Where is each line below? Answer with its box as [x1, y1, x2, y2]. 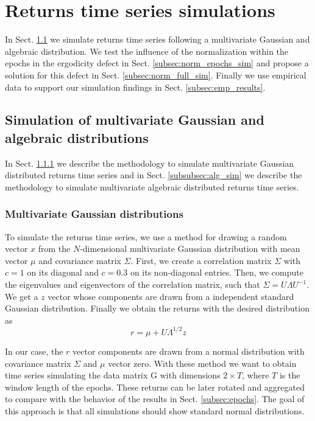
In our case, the [5, 344, 63, 357]
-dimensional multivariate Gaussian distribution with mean [80, 242, 300, 255]
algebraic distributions [5, 128, 149, 147]
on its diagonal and [27, 266, 99, 279]
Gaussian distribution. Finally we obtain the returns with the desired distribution [5, 302, 310, 315]
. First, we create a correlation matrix [130, 254, 272, 266]
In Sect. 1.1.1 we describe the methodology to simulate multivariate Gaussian [5, 156, 294, 169]
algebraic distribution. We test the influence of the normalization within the [5, 44, 289, 57]
